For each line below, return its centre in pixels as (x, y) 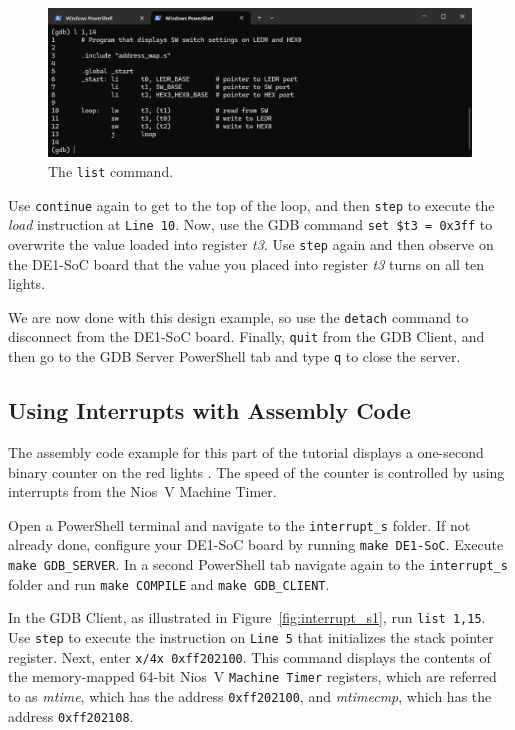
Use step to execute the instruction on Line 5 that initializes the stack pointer (251, 636)
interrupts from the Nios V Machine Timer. (142, 491)
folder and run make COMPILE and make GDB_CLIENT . (169, 583)
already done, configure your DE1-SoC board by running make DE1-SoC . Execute (256, 544)
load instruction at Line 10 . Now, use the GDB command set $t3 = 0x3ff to (250, 224)
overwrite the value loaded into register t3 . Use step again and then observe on (251, 243)
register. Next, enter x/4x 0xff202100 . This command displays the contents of (249, 656)
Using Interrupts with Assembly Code (209, 410)
